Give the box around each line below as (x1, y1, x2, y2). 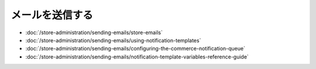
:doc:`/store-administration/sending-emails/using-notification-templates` (25, 37, 201, 43)
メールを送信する (11, 9, 94, 21)
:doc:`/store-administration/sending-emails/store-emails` (25, 29, 163, 36)
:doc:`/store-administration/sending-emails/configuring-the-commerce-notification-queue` (25, 45, 246, 52)
